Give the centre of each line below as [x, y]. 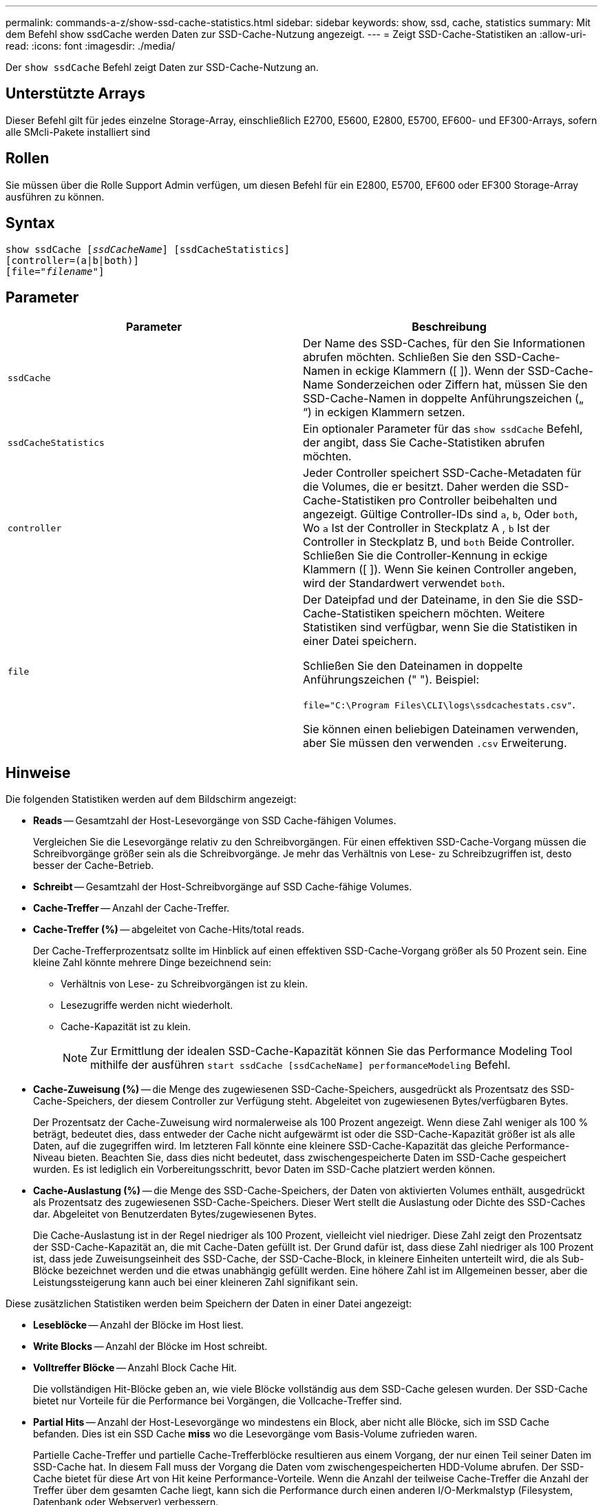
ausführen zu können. [55, 196]
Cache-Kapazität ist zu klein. [126, 1027]
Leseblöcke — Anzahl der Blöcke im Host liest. [138, 1325]
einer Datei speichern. [360, 641]
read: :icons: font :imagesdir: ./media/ [91, 46]
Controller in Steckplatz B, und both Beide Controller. [439, 542]
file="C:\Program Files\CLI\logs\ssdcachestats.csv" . [439, 705]
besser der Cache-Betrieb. [94, 866]
